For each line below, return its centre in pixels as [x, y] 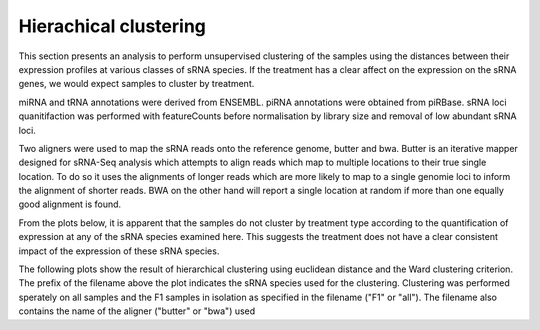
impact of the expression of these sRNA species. [119, 251]
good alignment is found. [70, 204]
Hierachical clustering [112, 26]
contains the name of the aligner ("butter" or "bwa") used [137, 311]
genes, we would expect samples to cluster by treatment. [136, 84]
